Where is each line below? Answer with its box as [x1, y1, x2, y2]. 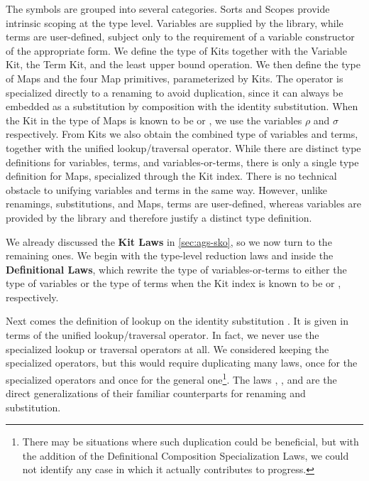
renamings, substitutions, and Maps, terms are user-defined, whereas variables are [6, 196, 362, 211]
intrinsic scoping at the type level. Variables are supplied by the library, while [6, 15, 343, 30]
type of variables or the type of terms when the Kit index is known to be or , [6, 276, 341, 291]
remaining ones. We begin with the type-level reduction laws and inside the [6, 248, 334, 263]
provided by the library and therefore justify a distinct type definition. [6, 210, 312, 225]
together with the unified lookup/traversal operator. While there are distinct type [6, 140, 361, 155]
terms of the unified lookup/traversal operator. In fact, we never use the [6, 328, 319, 342]
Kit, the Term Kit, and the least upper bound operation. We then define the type [6, 57, 360, 72]
